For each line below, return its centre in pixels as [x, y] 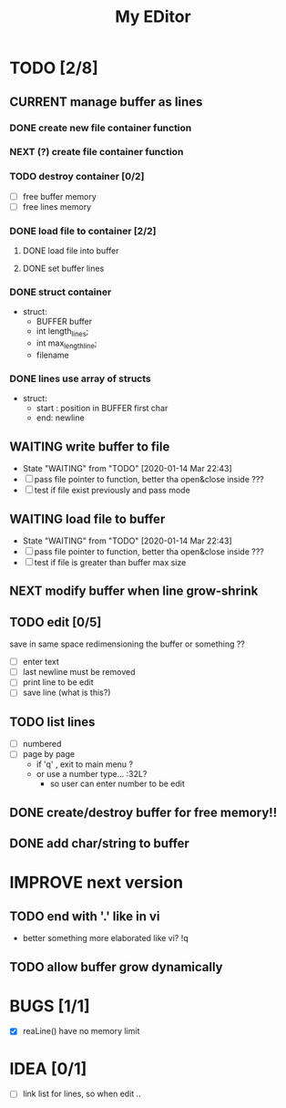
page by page [49, 754]
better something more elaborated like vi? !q [105, 938]
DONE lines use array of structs [81, 378]
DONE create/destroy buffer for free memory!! [143, 812]
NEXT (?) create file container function [97, 152]
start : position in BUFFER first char [102, 409]
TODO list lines [52, 722]
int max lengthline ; [66, 344]
